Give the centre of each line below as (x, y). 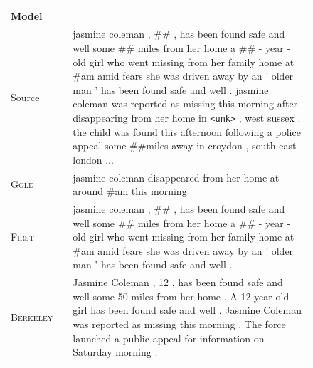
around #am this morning (130, 191)
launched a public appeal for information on (169, 338)
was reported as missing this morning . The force (179, 324)
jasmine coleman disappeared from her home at (176, 177)
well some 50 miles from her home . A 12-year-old (181, 296)
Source (25, 96)
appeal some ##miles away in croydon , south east (185, 146)
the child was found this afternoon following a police (187, 131)
